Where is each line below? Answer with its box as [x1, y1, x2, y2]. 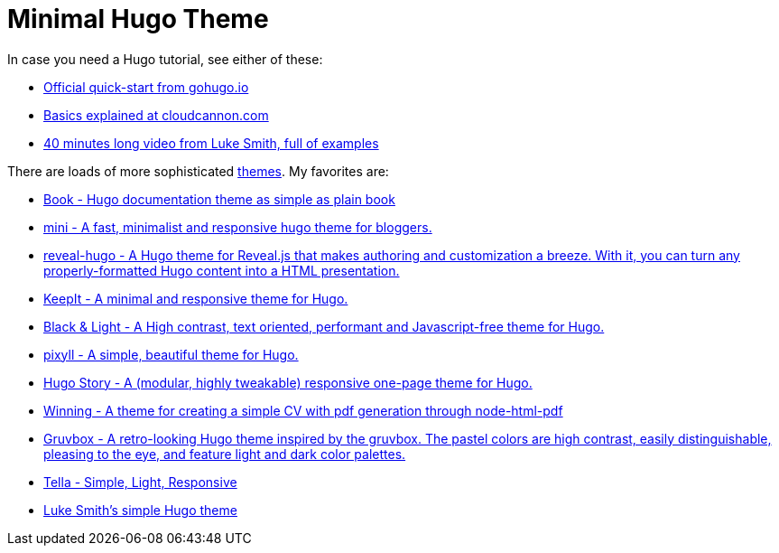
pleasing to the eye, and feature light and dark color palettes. [43, 445, 406, 462]
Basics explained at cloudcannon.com [43, 107, 269, 123]
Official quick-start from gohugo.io [43, 79, 249, 95]
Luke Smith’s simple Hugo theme [43, 501, 237, 518]
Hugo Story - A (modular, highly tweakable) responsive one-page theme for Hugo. [43, 374, 533, 390]
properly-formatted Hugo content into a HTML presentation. [43, 262, 400, 278]
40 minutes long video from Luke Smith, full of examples [43, 135, 379, 151]
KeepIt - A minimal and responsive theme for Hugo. [43, 290, 348, 306]
